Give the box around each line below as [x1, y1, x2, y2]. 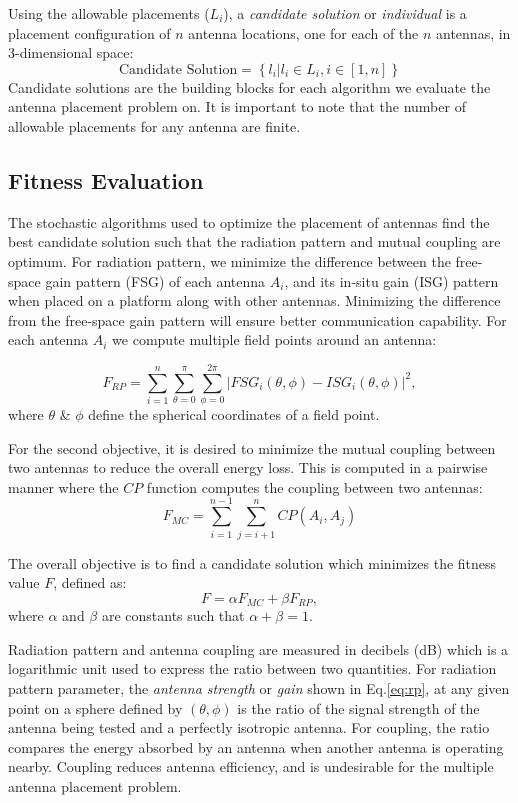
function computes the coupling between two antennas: [146, 476, 483, 497]
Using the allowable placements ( [8, 3, 210, 23]
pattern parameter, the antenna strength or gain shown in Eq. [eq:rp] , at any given [8, 677, 510, 698]
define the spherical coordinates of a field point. [88, 404, 380, 425]
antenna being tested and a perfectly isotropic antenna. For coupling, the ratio [8, 717, 490, 738]
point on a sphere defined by [8, 697, 183, 718]
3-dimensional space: [8, 42, 134, 63]
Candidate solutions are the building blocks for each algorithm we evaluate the [8, 76, 491, 97]
